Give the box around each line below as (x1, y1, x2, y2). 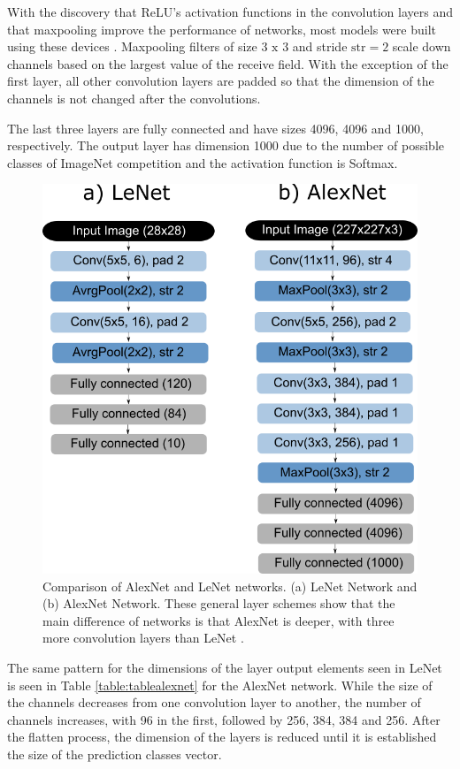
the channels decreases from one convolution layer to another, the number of (7, 693, 421, 712)
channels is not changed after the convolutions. (7, 88, 261, 107)
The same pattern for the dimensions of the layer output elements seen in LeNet (7, 658, 442, 676)
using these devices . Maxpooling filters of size (7, 37, 257, 56)
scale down (392, 37, 451, 56)
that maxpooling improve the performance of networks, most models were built (7, 19, 436, 38)
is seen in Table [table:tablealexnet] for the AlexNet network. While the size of (7, 675, 433, 694)
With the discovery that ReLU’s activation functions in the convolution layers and (7, 3, 454, 20)
